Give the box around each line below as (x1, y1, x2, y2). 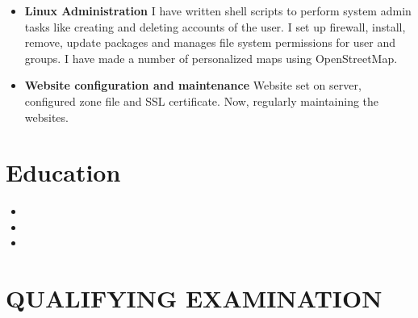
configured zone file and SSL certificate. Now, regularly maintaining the (24, 92, 379, 109)
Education (6, 156, 121, 189)
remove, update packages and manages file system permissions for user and (24, 34, 396, 51)
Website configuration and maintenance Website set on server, (24, 77, 362, 94)
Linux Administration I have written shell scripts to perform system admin (24, 2, 412, 19)
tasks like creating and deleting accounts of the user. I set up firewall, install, (24, 18, 406, 35)
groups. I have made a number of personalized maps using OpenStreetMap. (24, 49, 398, 66)
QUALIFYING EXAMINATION (6, 282, 382, 315)
